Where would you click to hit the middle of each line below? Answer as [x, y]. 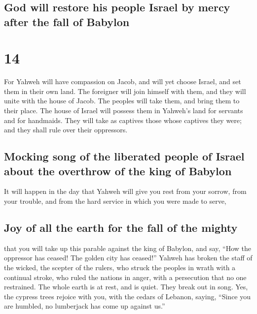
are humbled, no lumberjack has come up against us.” [85, 306]
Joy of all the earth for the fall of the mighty [121, 228]
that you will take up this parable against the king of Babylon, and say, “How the [128, 248]
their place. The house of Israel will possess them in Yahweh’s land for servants [124, 110]
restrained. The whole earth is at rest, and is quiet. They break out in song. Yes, [126, 287]
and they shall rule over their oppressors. [66, 130]
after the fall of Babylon [67, 21]
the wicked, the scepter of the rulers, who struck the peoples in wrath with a [120, 267]
